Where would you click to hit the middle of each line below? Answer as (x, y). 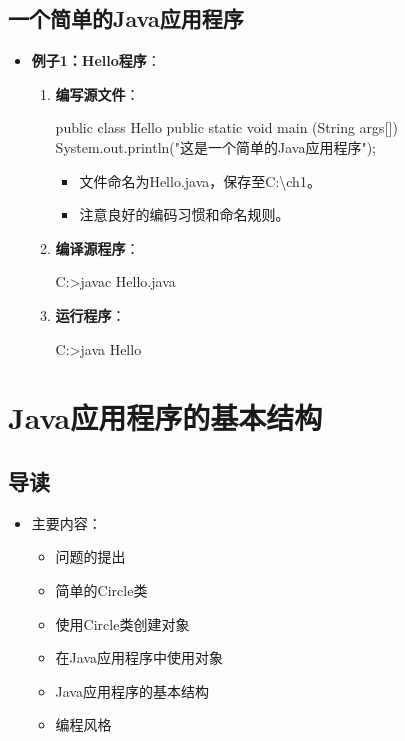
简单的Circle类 (101, 589)
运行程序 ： (90, 314)
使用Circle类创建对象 (122, 623)
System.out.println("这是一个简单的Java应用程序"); (215, 146)
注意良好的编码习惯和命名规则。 (184, 214)
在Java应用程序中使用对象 (139, 657)
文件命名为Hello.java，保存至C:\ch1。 (200, 180)
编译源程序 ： (97, 247)
